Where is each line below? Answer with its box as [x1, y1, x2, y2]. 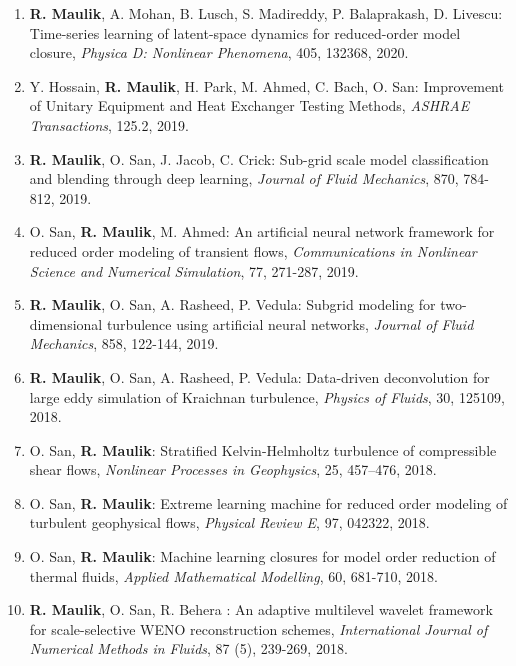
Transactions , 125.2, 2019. [29, 114, 189, 135]
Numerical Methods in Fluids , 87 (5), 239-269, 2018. [29, 638, 348, 659]
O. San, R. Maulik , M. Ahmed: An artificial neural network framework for [29, 221, 495, 242]
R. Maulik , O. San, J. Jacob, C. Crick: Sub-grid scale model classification [29, 148, 489, 169]
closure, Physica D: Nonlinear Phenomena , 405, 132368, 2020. [29, 42, 409, 63]
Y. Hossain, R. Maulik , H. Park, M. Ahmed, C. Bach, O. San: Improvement [29, 75, 504, 96]
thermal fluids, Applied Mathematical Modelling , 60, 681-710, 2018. [29, 565, 438, 586]
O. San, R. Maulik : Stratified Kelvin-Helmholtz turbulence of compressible [29, 439, 497, 460]
